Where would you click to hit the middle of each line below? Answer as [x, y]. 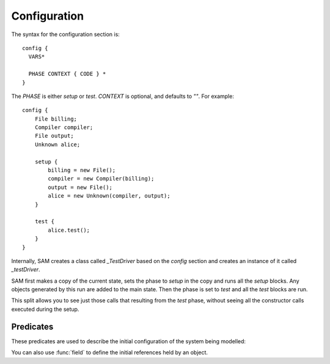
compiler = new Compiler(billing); [101, 179]
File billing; [56, 119]
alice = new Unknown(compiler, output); [109, 196]
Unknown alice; [57, 144]
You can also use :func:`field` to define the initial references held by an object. [109, 352]
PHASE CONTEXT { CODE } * [67, 74]
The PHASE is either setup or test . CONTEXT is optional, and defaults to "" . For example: [123, 96]
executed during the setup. [45, 309]
